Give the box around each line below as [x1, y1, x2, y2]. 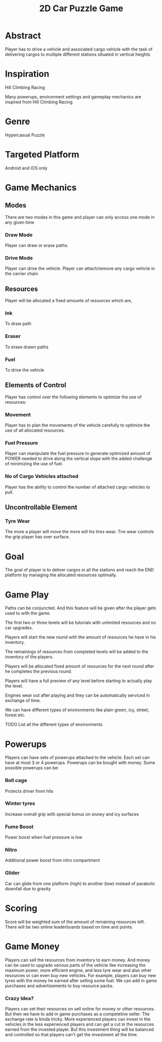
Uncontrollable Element [5, 503, 77, 512]
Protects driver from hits [5, 788, 54, 794]
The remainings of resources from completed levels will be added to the [5, 649, 148, 655]
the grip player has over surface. [5, 534, 70, 540]
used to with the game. [5, 610, 51, 616]
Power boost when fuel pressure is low [5, 834, 83, 840]
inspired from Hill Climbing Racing [5, 99, 73, 105]
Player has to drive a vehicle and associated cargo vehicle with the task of [5, 46, 153, 52]
